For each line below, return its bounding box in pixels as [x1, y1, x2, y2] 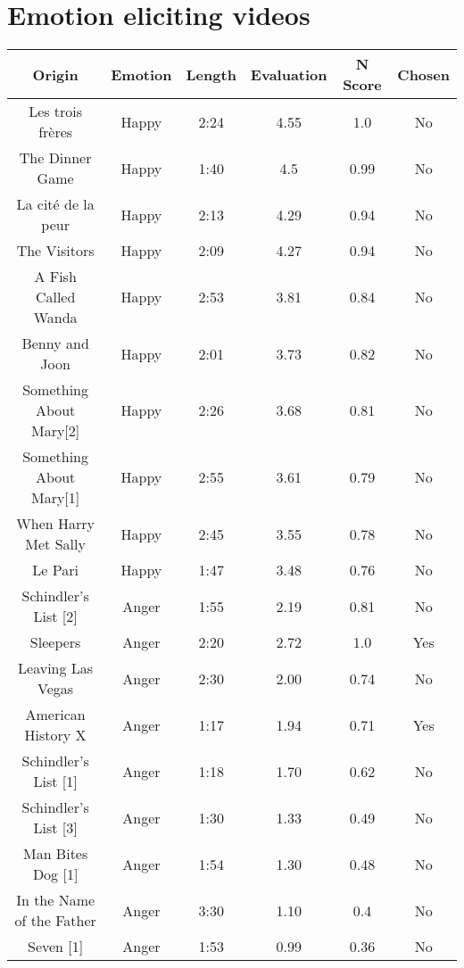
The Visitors [16, 240, 95, 261]
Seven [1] [28, 936, 84, 957]
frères [38, 121, 73, 143]
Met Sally [25, 534, 86, 555]
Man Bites [22, 843, 88, 865]
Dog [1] [32, 864, 79, 885]
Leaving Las [18, 658, 94, 679]
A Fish [34, 266, 77, 287]
